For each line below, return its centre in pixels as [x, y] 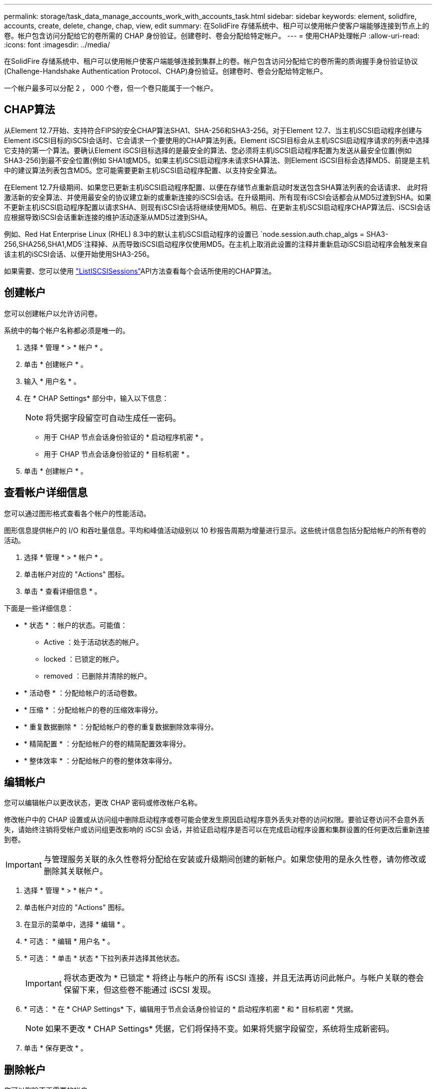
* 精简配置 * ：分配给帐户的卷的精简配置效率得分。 [107, 743]
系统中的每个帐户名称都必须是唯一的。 [67, 330]
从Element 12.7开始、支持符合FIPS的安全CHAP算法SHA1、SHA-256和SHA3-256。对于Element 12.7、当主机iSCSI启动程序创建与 [213, 130]
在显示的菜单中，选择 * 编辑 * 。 [77, 924]
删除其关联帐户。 [75, 871]
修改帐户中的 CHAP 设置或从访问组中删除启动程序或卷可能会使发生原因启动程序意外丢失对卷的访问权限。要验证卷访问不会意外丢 [215, 820]
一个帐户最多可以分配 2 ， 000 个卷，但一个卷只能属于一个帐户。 [111, 88]
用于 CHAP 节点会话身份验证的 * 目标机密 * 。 [119, 454]
